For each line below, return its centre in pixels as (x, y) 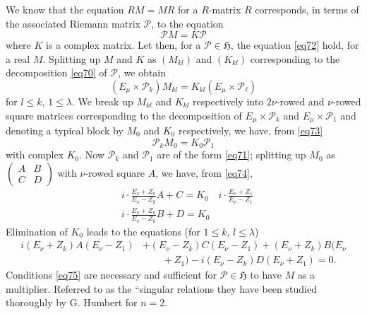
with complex (35, 155)
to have (266, 275)
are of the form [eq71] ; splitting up (231, 155)
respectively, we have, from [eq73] (251, 130)
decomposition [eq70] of (56, 72)
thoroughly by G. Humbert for (72, 302)
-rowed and (300, 101)
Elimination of (37, 231)
